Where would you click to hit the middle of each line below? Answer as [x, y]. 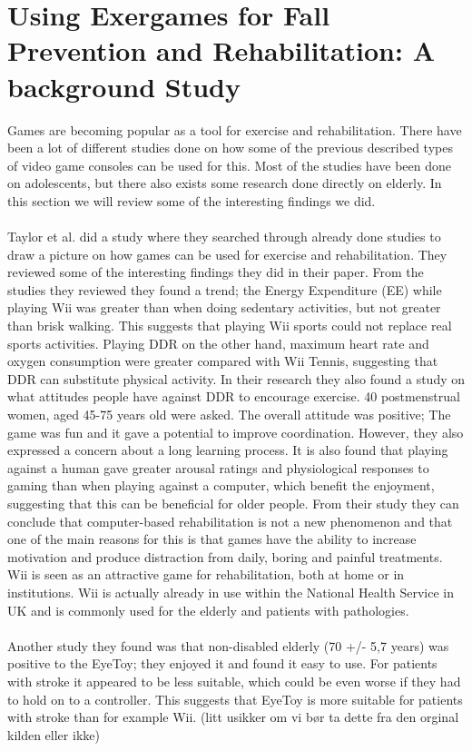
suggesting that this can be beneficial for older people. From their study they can [233, 503]
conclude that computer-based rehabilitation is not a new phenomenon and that [230, 521]
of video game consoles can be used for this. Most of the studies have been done [229, 165]
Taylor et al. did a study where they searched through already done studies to [224, 237]
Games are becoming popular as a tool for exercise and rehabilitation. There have [235, 129]
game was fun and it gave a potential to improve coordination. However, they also [236, 432]
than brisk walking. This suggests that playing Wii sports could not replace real [230, 326]
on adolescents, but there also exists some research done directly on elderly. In [225, 183]
